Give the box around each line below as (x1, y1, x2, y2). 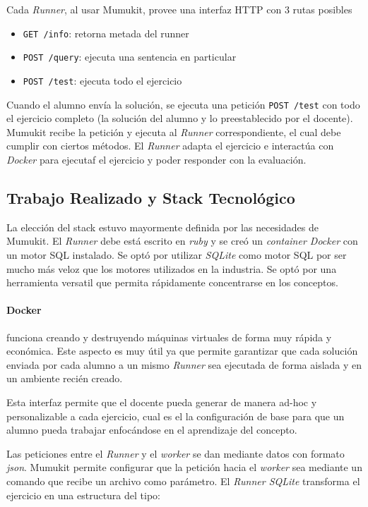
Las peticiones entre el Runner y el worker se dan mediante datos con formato (6, 446, 345, 460)
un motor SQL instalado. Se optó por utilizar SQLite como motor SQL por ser (6, 247, 347, 262)
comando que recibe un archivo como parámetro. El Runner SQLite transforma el (6, 473, 360, 488)
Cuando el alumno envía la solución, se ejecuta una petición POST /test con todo (6, 97, 360, 111)
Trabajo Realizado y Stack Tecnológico (6, 186, 295, 208)
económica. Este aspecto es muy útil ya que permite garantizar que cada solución (6, 343, 358, 358)
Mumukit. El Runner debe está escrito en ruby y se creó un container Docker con (6, 233, 358, 248)
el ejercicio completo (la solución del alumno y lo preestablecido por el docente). (6, 111, 353, 126)
